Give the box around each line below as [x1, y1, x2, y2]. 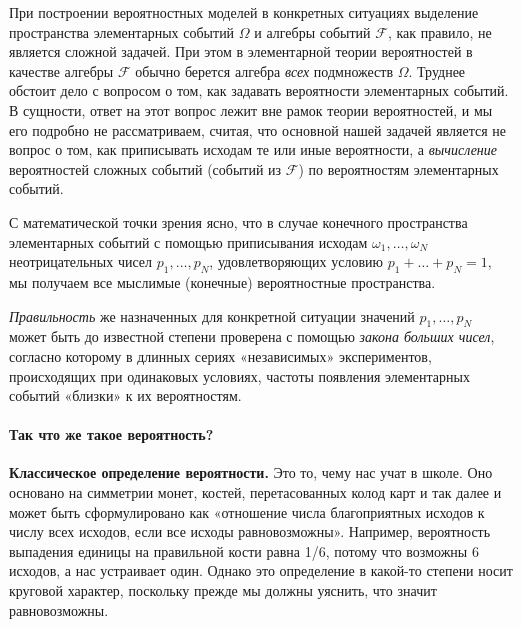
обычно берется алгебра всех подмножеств [135, 60, 394, 81]
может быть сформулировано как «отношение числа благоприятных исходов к [9, 501, 485, 522]
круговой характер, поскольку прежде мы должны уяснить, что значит [9, 580, 437, 601]
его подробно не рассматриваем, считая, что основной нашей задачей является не [9, 119, 506, 140]
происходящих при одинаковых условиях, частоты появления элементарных [9, 365, 470, 386]
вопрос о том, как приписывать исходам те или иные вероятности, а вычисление [9, 139, 498, 160]
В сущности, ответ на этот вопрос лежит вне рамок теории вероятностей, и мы [9, 99, 493, 120]
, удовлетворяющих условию [209, 251, 383, 272]
